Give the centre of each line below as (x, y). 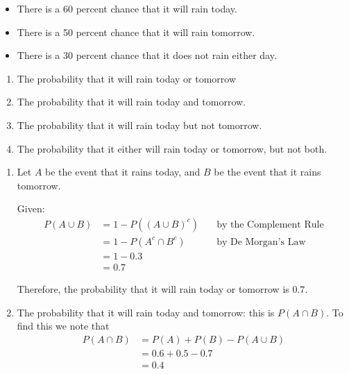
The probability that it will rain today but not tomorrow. (139, 125)
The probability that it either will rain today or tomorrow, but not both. (172, 148)
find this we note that (63, 326)
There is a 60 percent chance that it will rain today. (127, 8)
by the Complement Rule (270, 224)
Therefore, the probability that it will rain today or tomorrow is (153, 289)
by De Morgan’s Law (261, 242)
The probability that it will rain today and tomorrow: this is (146, 312)
